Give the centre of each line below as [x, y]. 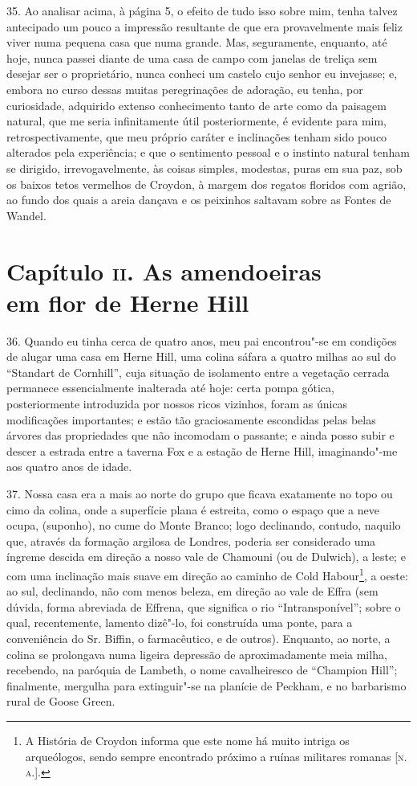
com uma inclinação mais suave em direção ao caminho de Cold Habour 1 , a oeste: [207, 574]
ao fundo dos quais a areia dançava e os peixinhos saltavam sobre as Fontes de [199, 200]
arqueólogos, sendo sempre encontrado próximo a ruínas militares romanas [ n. [216, 756]
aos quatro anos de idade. [69, 467]
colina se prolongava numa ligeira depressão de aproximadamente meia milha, [197, 654]
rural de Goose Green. [61, 701]
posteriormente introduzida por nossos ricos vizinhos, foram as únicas [177, 403]
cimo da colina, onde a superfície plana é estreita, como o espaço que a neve [193, 509]
